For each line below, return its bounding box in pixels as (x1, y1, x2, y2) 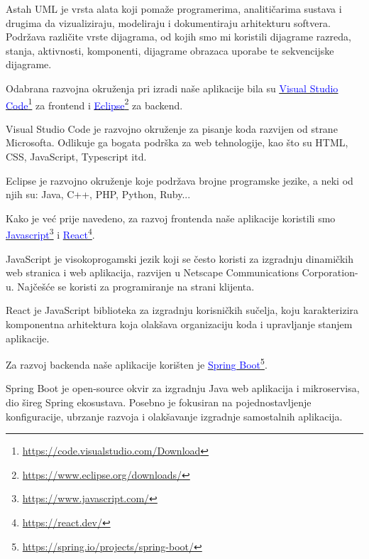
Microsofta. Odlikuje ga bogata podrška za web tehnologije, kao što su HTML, (6, 135, 348, 150)
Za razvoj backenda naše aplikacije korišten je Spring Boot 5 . (6, 355, 268, 371)
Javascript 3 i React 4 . (6, 225, 95, 242)
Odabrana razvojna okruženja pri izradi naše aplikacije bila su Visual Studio (6, 80, 338, 95)
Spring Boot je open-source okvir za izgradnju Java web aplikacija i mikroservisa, (6, 381, 360, 396)
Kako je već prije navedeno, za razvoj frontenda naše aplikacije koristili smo (6, 210, 336, 225)
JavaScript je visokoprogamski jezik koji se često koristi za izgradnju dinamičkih (6, 251, 353, 266)
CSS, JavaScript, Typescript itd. (6, 149, 147, 163)
